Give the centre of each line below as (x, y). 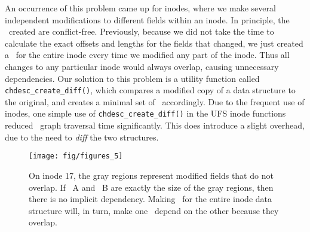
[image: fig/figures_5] (76, 156)
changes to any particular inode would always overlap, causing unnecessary (142, 66)
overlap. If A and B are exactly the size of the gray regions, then (151, 187)
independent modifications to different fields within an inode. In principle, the (147, 19)
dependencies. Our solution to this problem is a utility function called (132, 78)
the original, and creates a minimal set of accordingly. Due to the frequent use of (155, 101)
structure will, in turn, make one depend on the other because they (154, 210)
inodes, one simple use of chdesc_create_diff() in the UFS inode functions (145, 113)
